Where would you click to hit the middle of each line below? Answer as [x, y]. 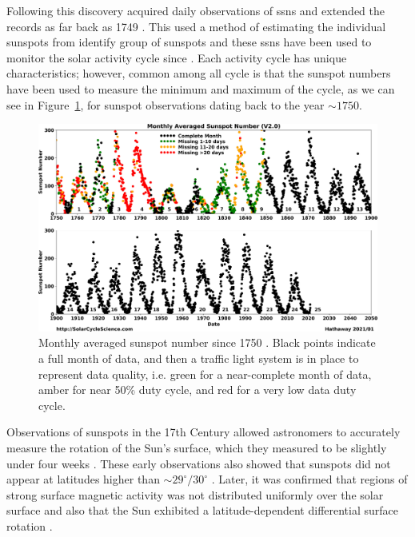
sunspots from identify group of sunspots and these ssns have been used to [189, 42]
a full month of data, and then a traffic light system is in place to [199, 358]
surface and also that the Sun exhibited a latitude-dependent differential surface [202, 510]
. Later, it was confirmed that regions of [309, 479]
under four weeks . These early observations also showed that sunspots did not [199, 463]
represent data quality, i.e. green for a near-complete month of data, [205, 374]
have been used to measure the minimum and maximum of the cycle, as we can [201, 88]
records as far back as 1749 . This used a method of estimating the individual [196, 26]
